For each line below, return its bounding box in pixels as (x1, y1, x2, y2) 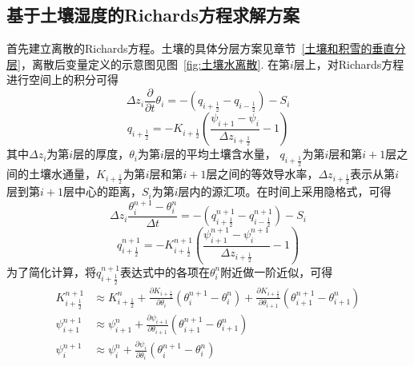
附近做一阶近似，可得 (220, 263, 333, 280)
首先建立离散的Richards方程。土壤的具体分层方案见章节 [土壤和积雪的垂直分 (6, 40, 406, 57)
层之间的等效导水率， (206, 165, 319, 181)
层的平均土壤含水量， (163, 145, 276, 162)
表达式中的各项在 (119, 263, 210, 280)
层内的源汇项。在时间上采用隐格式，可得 (178, 183, 392, 200)
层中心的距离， (62, 183, 142, 200)
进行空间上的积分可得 (6, 71, 119, 88)
